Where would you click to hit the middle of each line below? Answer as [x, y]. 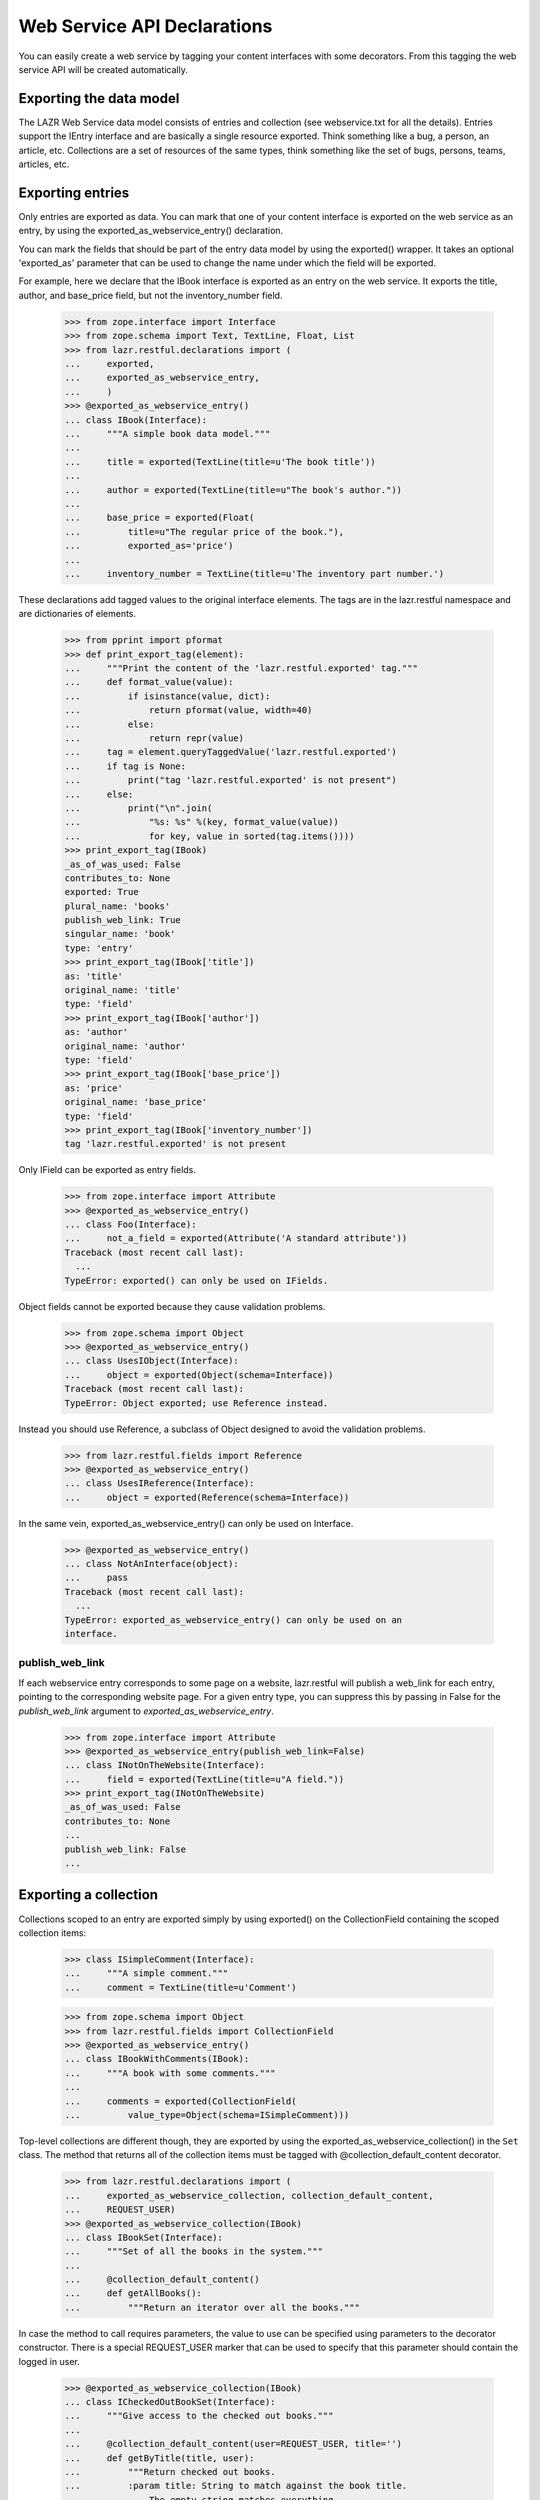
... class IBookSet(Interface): [144, 2237]
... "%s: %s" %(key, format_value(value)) [201, 822]
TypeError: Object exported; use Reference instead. [196, 1403]
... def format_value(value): [149, 682]
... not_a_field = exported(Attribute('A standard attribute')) [236, 1238]
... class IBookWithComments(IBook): [157, 2059]
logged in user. [49, 2361]
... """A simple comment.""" [146, 1973]
